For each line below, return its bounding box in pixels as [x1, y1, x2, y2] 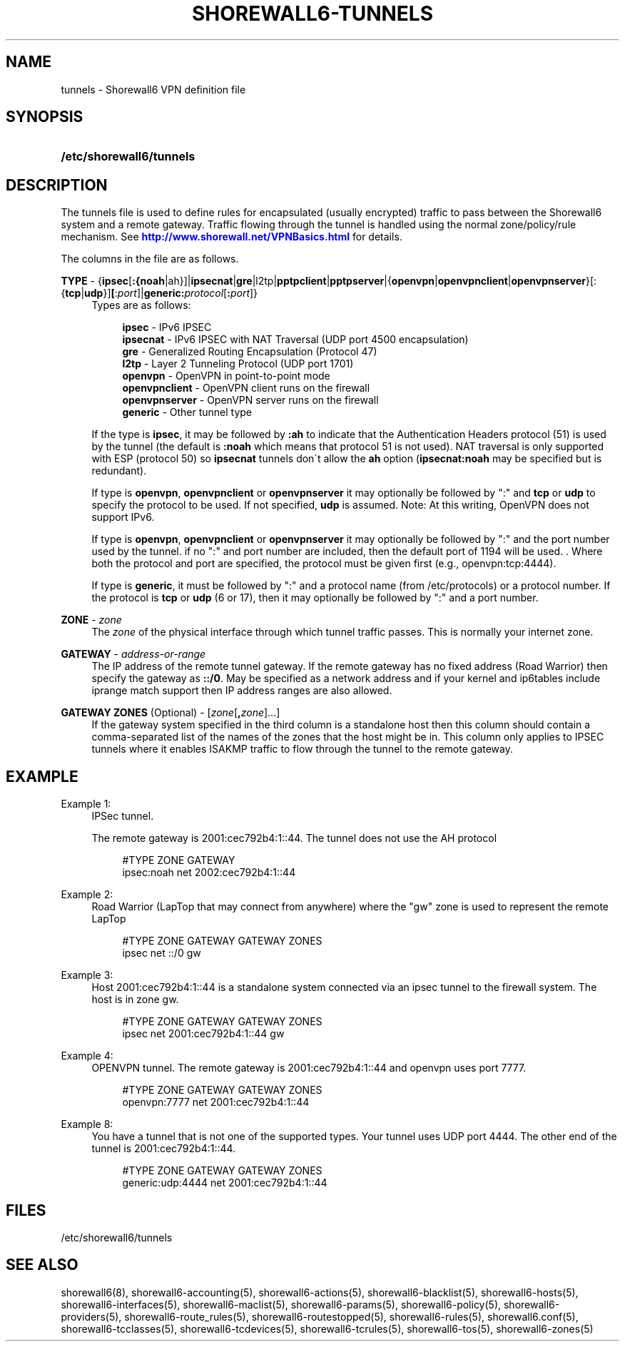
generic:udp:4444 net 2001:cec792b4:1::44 [122, 1176, 327, 1189]
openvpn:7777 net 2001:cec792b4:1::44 [122, 1096, 310, 1109]
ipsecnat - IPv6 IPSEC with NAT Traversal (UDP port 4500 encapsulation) [122, 333, 469, 346]
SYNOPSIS [6, 108, 83, 126]
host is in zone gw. [91, 993, 179, 1006]
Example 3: [61, 969, 113, 982]
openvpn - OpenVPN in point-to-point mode [122, 370, 330, 382]
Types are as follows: [91, 299, 191, 312]
